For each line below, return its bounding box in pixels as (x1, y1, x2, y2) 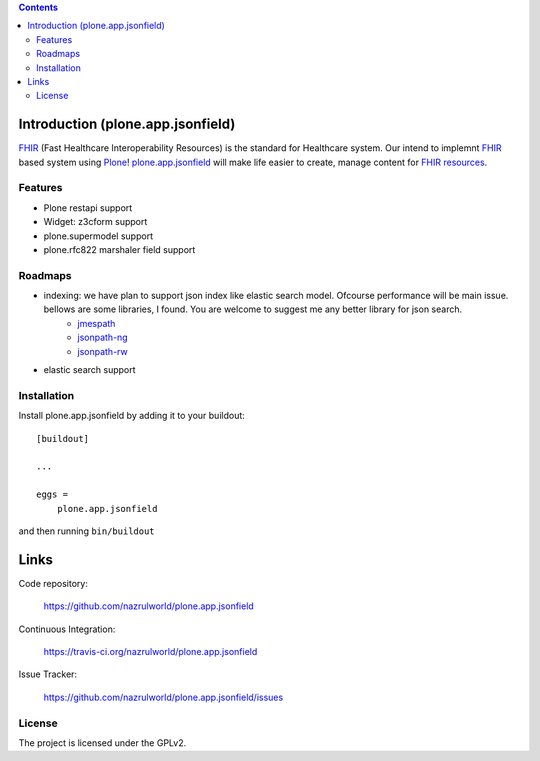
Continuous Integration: (18, 623, 116, 635)
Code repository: (18, 577, 89, 589)
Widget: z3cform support (43, 216, 148, 228)
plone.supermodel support (43, 230, 154, 242)
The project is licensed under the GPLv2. (18, 736, 187, 749)
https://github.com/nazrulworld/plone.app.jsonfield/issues (43, 691, 284, 703)
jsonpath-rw (77, 345, 129, 357)
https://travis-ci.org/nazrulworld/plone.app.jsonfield (43, 646, 258, 657)
